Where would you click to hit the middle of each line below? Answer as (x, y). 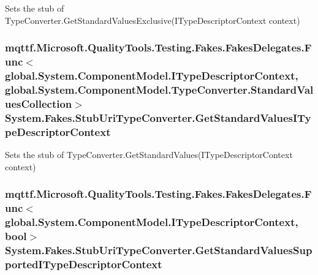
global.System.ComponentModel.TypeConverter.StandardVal (159, 89)
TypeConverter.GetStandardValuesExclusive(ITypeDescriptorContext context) (153, 20)
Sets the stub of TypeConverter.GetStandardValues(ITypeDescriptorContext (149, 154)
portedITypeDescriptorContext (84, 264)
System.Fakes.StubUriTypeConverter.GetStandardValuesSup (159, 250)
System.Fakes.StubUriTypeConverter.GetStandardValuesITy (158, 117)
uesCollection (39, 103)
